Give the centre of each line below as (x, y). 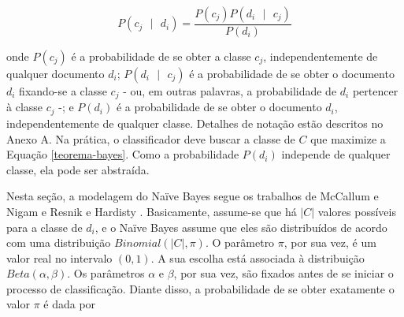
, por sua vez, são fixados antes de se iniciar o (284, 273)
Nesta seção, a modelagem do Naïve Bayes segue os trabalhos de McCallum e (193, 196)
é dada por (70, 304)
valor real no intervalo (59, 257)
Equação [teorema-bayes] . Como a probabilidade (123, 154)
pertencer (375, 91)
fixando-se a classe (63, 91)
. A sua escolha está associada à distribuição (258, 257)
